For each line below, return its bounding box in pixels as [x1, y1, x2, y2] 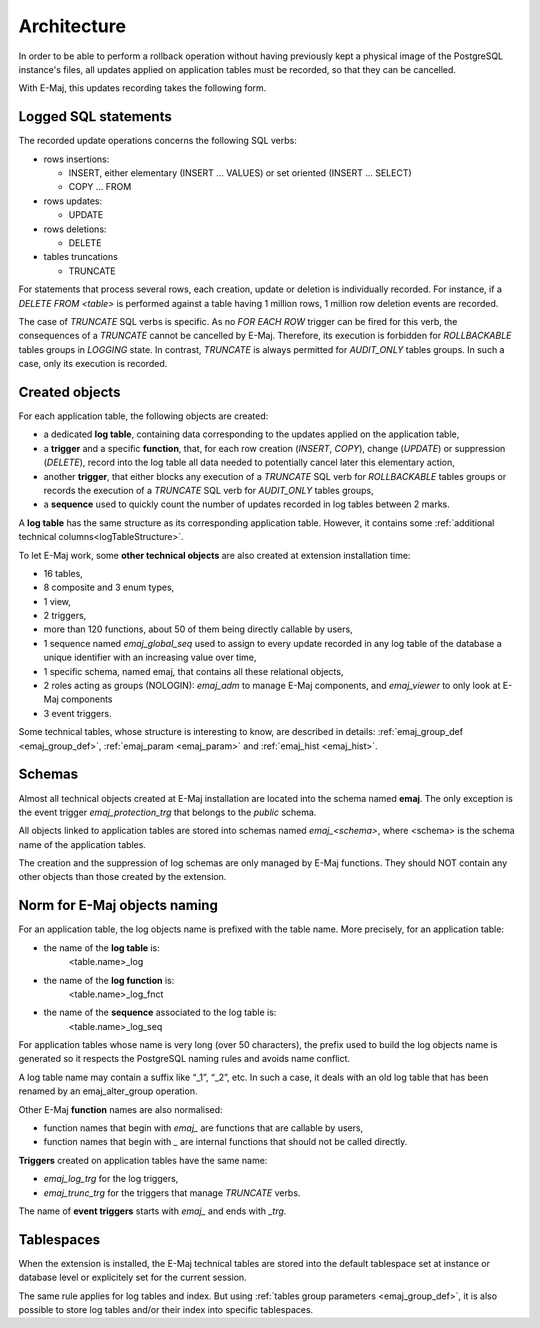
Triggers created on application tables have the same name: [18, 1154, 268, 1166]
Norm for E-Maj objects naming [18, 897, 219, 914]
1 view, [43, 595, 72, 607]
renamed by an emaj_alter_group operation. [18, 1085, 198, 1097]
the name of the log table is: [43, 941, 160, 954]
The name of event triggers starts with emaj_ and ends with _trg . [18, 1205, 287, 1217]
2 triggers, [43, 610, 87, 622]
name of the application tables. [18, 838, 147, 850]
